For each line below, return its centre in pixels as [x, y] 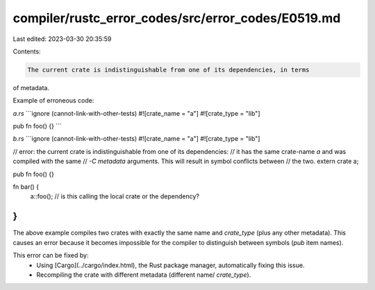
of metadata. [31, 87]
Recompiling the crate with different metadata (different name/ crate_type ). [144, 275]
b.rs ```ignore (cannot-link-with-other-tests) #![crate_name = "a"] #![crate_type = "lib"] [136, 139]
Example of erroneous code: [53, 101]
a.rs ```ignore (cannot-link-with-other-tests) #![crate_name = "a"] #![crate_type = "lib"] [136, 113]
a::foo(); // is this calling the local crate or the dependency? [115, 196]
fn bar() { [26, 187]
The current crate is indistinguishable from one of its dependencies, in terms [168, 70]
